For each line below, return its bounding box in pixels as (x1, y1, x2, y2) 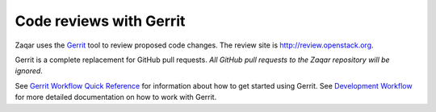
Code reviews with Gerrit (15, 12, 186, 30)
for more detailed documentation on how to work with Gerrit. (15, 93, 217, 102)
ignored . (15, 66, 44, 76)
